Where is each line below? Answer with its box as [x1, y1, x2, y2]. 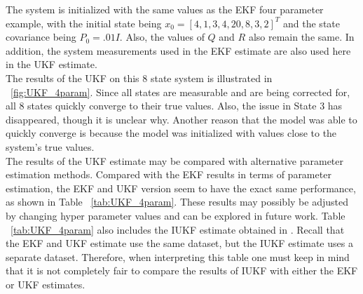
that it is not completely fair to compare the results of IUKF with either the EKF [6, 263, 358, 278]
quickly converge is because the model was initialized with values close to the [6, 126, 337, 140]
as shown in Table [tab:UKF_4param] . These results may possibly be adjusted [6, 194, 348, 209]
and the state [283, 15, 340, 30]
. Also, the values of [119, 29, 205, 44]
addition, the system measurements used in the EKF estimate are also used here [6, 43, 351, 58]
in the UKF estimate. [6, 57, 97, 72]
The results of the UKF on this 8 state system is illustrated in [6, 70, 273, 85]
